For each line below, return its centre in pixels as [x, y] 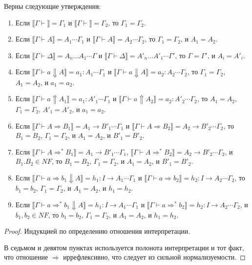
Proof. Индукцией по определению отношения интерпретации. [97, 231]
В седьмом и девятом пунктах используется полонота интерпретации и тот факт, [124, 247]
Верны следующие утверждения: [52, 6]
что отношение [26, 257]
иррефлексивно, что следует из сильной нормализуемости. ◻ [154, 257]
